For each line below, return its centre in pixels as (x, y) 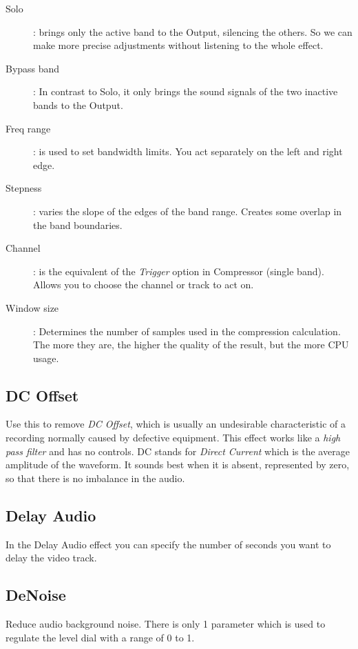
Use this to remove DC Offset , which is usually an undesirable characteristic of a (176, 424)
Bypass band (33, 68)
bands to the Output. (78, 104)
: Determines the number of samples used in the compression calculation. (187, 331)
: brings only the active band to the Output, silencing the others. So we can (193, 31)
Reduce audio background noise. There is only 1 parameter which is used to (166, 624)
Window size (32, 307)
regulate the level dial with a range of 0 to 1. (100, 637)
